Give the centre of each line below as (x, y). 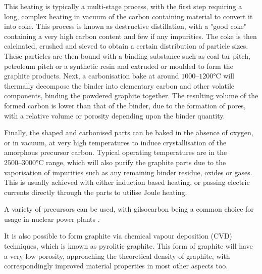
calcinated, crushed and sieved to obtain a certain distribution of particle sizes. (126, 46)
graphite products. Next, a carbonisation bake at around (92, 76)
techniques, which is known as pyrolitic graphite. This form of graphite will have (128, 246)
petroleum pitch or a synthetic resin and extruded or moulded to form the (119, 66)
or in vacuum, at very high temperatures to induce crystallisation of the (115, 142)
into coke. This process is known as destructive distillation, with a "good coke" (125, 26)
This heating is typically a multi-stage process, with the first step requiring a (123, 6)
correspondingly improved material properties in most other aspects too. (116, 266)
